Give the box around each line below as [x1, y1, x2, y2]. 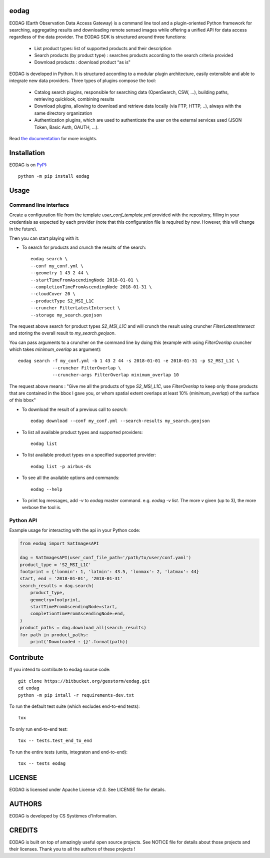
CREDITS [9, 826, 38, 834]
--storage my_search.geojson [30, 312, 102, 318]
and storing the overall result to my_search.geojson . [9, 330, 116, 336]
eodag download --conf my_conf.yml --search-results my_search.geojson [30, 418, 210, 424]
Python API [9, 517, 37, 524]
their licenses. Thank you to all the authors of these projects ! [9, 846, 135, 852]
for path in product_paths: [19, 632, 88, 638]
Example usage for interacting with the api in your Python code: [9, 527, 140, 533]
